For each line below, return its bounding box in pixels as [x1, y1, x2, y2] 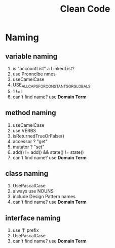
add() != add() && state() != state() [12, 149, 84, 155]
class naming [5, 169, 49, 178]
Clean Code [60, 3, 110, 15]
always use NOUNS [12, 188, 54, 194]
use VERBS [12, 127, 36, 133]
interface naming [5, 213, 61, 222]
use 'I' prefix [12, 227, 39, 233]
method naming [5, 108, 57, 117]
